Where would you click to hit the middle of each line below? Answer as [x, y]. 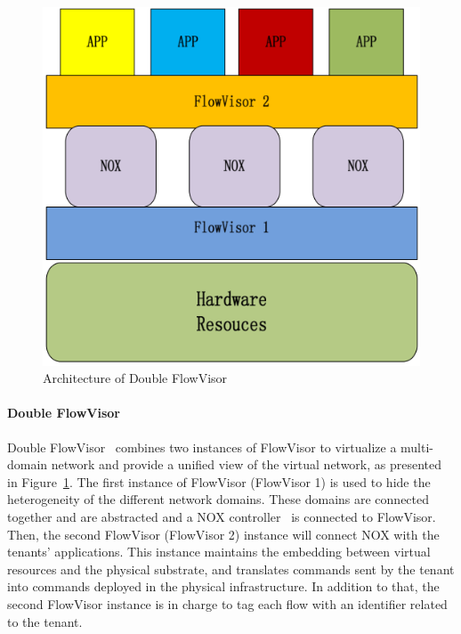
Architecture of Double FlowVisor [135, 378]
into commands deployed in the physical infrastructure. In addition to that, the [223, 586]
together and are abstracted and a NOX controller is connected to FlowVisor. [222, 517]
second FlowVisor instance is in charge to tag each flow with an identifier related [227, 604]
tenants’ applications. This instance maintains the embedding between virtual [219, 552]
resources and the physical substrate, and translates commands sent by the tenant [231, 569]
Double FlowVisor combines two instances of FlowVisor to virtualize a [202, 447]
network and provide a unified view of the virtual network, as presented [247, 464]
